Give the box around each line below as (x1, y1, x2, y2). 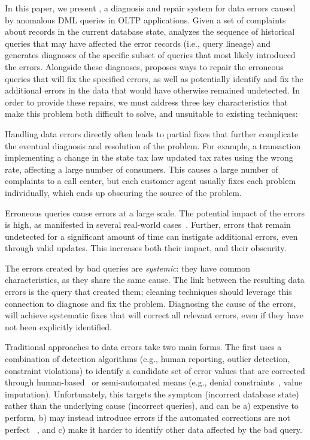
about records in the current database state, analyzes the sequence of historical (5, 25, 295, 38)
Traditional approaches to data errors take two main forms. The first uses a (5, 340, 282, 353)
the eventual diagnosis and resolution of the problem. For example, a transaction (5, 139, 301, 152)
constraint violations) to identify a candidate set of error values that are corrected (5, 364, 305, 376)
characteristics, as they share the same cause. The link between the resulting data (5, 273, 305, 286)
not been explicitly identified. (5, 320, 112, 333)
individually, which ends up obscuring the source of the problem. (5, 186, 242, 198)
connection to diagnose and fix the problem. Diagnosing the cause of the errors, (5, 297, 296, 309)
